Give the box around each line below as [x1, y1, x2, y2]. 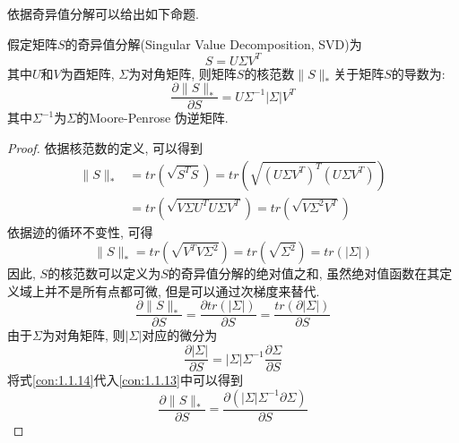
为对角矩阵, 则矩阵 [128, 64, 237, 82]
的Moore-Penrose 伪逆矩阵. [76, 108, 229, 127]
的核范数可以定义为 [48, 264, 161, 283]
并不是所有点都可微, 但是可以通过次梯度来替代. [44, 281, 320, 300]
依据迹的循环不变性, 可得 [7, 222, 153, 241]
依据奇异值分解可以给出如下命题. [7, 4, 199, 22]
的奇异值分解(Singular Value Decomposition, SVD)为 [65, 34, 362, 53]
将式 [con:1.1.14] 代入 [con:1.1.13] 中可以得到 [7, 371, 243, 389]
